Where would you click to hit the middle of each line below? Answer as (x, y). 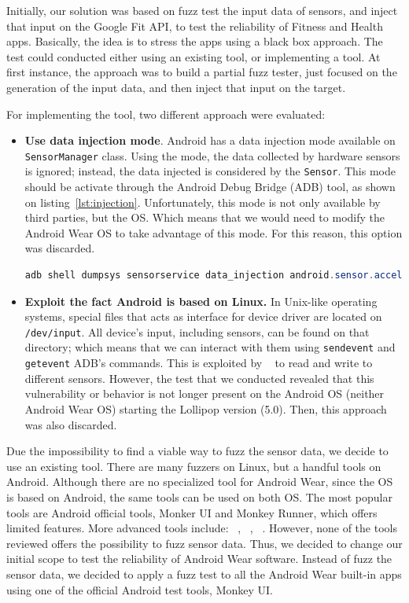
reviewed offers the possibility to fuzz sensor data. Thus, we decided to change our (204, 543)
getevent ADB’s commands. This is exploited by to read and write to (199, 363)
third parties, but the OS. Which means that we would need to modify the (204, 217)
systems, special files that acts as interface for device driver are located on (203, 316)
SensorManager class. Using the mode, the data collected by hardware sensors (212, 155)
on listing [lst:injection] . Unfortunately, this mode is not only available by (203, 202)
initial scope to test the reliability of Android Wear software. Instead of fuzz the (199, 559)
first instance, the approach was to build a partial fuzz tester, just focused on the (202, 72)
